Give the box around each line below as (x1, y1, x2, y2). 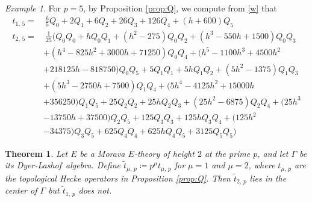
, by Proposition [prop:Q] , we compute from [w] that (83, 2, 277, 14)
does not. (78, 184, 112, 197)
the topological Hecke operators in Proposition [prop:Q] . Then (5, 171, 231, 184)
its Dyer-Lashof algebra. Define (5, 159, 121, 171)
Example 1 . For (5, 2, 61, 14)
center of (5, 184, 37, 197)
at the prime (204, 147, 251, 159)
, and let (257, 147, 289, 159)
